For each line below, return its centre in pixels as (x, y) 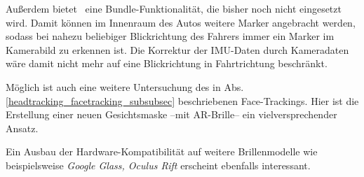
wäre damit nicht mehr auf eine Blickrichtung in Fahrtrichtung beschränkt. (167, 63)
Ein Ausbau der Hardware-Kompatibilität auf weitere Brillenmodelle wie (162, 151)
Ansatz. (22, 128)
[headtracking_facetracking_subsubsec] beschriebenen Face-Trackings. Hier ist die (182, 100)
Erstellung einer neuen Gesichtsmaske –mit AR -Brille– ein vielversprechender (171, 114)
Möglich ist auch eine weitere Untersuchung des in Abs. (125, 86)
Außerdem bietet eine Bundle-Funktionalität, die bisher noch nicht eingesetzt (174, 8)
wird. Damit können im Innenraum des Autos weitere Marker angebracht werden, (181, 22)
